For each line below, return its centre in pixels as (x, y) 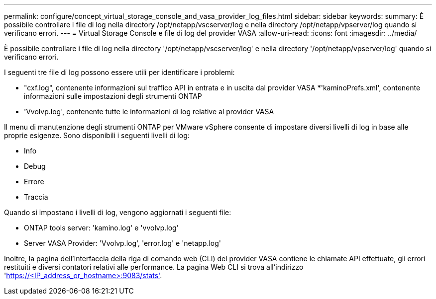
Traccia (36, 197)
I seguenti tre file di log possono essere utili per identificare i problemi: (119, 72)
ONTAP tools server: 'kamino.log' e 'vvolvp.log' (101, 228)
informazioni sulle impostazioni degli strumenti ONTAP (113, 96)
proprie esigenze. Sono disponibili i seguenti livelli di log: (97, 135)
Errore (34, 182)
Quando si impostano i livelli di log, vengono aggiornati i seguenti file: (118, 212)
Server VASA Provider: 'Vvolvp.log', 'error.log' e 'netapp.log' (123, 243)
